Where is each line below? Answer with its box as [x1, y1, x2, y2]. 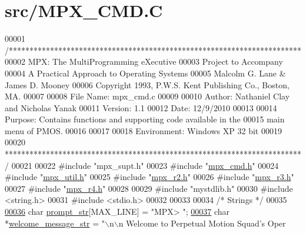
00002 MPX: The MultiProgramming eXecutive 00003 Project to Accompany [5, 55, 283, 68]
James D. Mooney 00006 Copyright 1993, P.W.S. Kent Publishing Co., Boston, [5, 78, 290, 91]
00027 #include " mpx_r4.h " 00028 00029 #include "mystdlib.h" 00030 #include [5, 182, 293, 194]
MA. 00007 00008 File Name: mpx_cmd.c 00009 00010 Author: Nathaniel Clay [5, 90, 290, 102]
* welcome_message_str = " [5, 217, 105, 229]
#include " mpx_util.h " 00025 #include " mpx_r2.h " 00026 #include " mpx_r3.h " [5, 171, 294, 183]
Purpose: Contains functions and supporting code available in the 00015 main [5, 113, 285, 125]
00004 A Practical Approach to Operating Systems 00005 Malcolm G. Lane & [5, 66, 286, 79]
